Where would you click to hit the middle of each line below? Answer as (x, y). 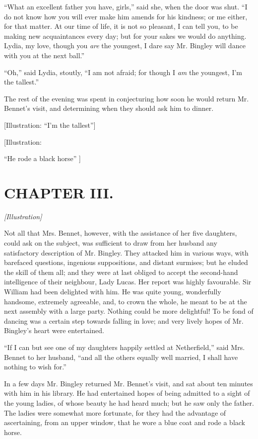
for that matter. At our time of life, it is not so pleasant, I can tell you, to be (121, 26)
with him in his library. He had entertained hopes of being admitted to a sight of (127, 393)
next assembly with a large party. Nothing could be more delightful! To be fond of (129, 311)
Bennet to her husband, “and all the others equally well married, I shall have (121, 357)
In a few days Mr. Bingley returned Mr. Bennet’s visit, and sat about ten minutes (129, 383)
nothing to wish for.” (35, 367)
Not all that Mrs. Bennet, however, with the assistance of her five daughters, (121, 233)
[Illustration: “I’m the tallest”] (50, 125)
